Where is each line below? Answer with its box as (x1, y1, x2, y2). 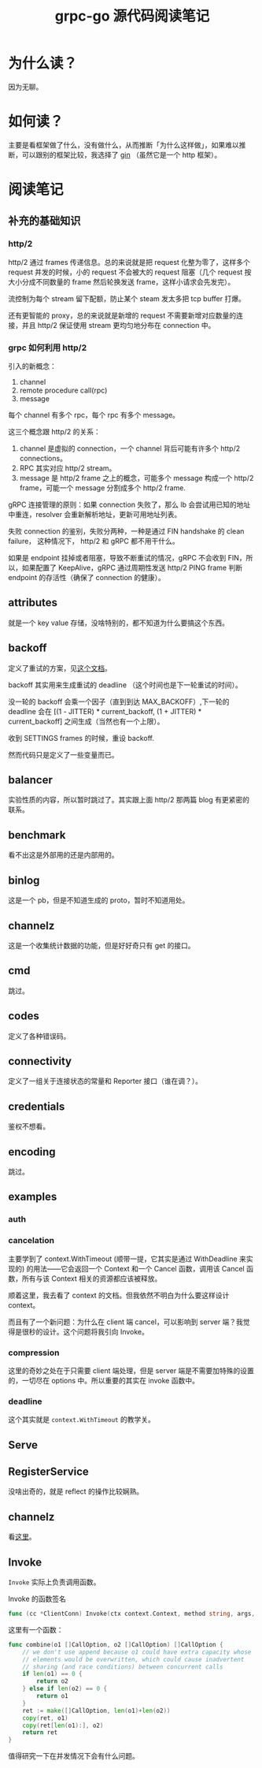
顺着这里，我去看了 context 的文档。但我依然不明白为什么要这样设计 (8, 1290, 230, 1300)
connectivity (8, 1054, 72, 1068)
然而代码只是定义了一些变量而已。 (8, 750, 119, 759)
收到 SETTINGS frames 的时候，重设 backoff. (8, 733, 155, 743)
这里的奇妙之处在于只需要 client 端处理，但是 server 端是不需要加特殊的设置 (8, 1365, 254, 1375)
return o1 (36, 1692, 68, 1700)
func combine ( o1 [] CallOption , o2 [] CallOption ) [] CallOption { (8, 1640, 223, 1648)
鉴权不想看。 (8, 1122, 50, 1131)
